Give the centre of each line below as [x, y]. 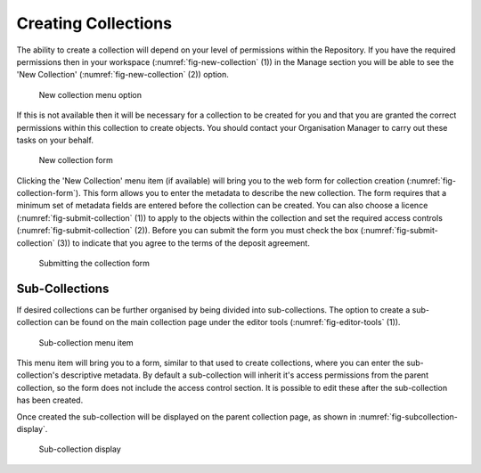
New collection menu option [90, 94]
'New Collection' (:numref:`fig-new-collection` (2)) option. [122, 75]
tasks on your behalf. [55, 140]
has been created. [50, 400]
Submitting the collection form [94, 264]
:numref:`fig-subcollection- [408, 416]
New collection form [76, 160]
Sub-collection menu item [86, 342]
